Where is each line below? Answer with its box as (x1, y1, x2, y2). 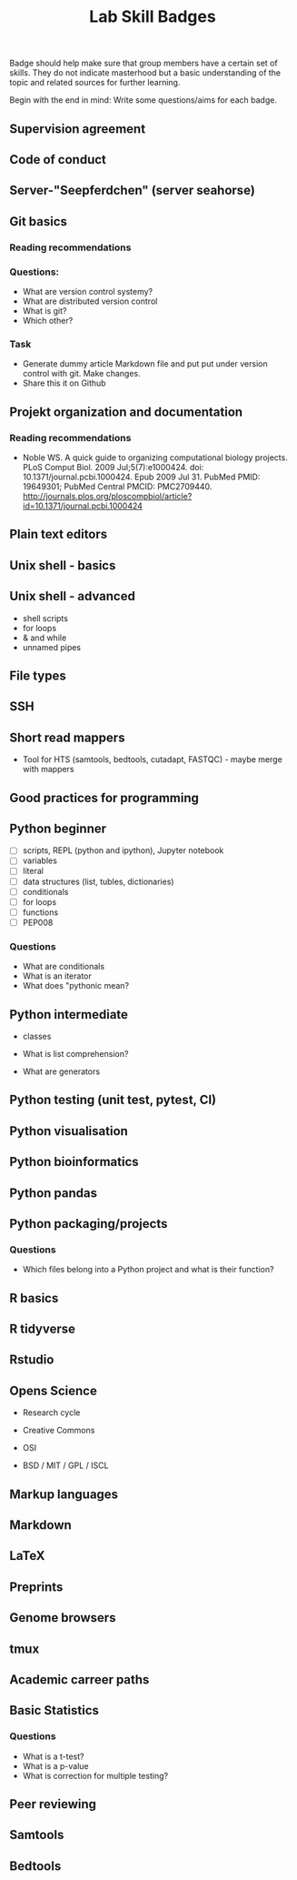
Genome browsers (9, 1610, 116, 1625)
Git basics (9, 214, 68, 229)
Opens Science (9, 1382, 97, 1398)
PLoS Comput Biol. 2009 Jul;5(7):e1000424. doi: (22, 461, 204, 472)
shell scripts (22, 612, 68, 624)
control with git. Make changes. (22, 368, 141, 379)
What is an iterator (22, 970, 93, 981)
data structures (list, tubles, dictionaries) (22, 876, 174, 887)
